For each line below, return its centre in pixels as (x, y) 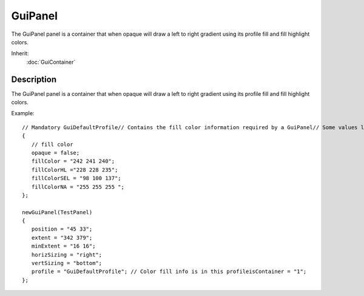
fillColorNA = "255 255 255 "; (78, 187)
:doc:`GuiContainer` (51, 62)
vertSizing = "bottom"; (67, 263)
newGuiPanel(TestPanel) (57, 212)
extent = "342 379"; (62, 237)
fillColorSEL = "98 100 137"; (76, 178)
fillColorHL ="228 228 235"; (75, 170)
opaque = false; (56, 153)
